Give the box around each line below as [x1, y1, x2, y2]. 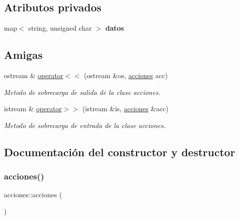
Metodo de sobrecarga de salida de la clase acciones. [4, 87, 161, 97]
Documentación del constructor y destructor [4, 144, 236, 159]
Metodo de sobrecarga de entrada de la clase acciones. [4, 120, 166, 130]
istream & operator [4, 103, 62, 114]
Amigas [4, 47, 43, 62]
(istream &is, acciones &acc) [82, 103, 169, 114]
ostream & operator [4, 70, 64, 80]
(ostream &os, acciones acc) [84, 70, 168, 80]
